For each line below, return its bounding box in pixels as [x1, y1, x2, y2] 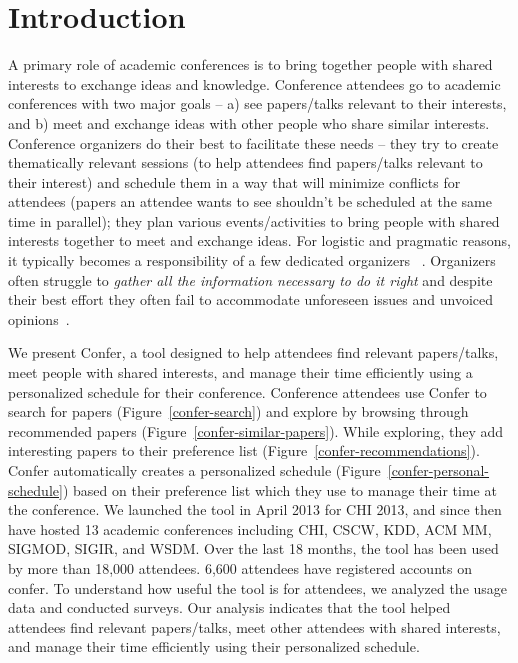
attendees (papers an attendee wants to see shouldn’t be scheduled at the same [8, 191, 492, 212]
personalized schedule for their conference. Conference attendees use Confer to [8, 381, 487, 402]
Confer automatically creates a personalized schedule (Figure [8, 460, 381, 480]
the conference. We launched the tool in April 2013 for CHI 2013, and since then [8, 499, 502, 520]
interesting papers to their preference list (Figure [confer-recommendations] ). [8, 440, 480, 461]
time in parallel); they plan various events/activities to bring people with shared [8, 210, 500, 231]
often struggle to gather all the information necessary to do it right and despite [8, 269, 493, 290]
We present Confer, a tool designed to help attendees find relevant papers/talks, [8, 342, 499, 363]
